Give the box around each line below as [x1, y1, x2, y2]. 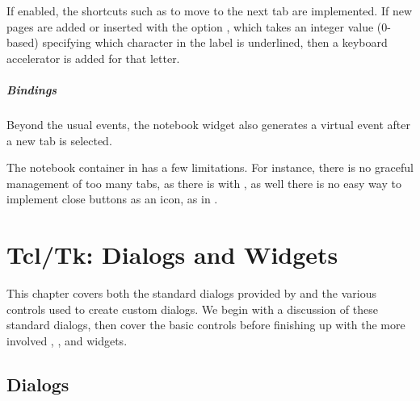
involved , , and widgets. [6, 332, 128, 349]
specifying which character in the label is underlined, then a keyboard [42, 34, 388, 51]
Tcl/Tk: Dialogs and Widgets [6, 238, 338, 271]
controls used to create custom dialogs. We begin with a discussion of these [6, 300, 378, 317]
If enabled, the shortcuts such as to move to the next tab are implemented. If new [6, 2, 412, 19]
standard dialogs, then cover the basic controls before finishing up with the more [6, 316, 405, 333]
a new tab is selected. [6, 132, 112, 148]
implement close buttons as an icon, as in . [6, 190, 218, 207]
